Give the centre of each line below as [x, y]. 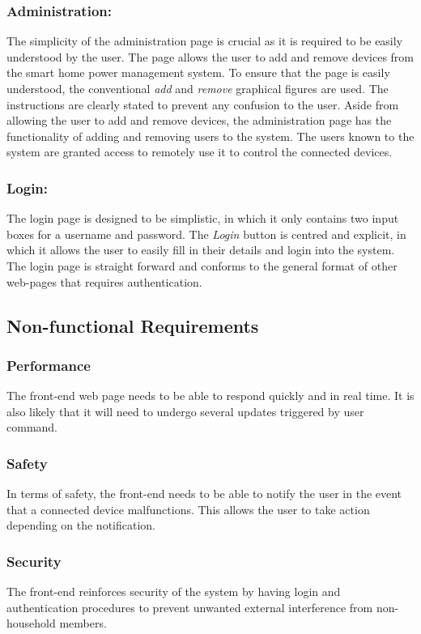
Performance [49, 365]
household [31, 623]
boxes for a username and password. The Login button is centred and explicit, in [206, 234]
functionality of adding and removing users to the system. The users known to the [210, 136]
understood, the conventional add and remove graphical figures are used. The [198, 88]
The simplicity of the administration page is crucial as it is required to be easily [205, 41]
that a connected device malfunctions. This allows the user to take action [188, 509]
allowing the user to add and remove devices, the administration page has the [199, 120]
